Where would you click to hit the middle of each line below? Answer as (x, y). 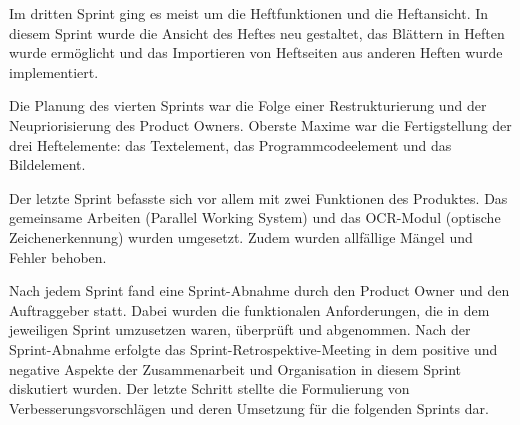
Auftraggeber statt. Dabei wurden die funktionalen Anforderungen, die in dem (249, 309)
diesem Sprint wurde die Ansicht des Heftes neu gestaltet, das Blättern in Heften (257, 32)
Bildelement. (47, 164)
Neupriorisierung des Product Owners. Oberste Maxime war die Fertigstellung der (260, 124)
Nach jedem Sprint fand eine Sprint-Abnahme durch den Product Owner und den (259, 290)
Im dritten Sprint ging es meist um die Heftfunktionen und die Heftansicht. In (249, 13)
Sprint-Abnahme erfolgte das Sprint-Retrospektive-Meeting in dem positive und (253, 348)
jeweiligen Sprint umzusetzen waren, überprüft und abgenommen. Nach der (240, 329)
